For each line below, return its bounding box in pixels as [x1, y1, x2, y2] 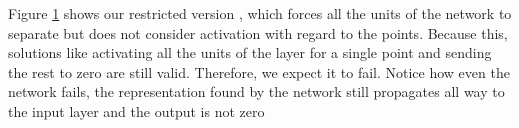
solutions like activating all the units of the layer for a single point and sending [8, 42, 492, 63]
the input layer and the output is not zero [8, 100, 265, 121]
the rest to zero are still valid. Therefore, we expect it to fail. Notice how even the [8, 61, 510, 82]
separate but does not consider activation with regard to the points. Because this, [8, 22, 508, 43]
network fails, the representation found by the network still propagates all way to [8, 81, 505, 102]
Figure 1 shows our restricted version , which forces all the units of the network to [8, 3, 512, 23]
